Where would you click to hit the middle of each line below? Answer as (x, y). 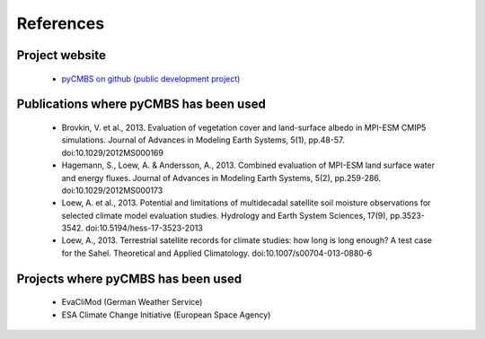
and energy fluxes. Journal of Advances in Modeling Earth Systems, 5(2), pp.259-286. (221, 178)
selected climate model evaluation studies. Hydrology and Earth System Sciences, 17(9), (225, 215)
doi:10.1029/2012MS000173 (112, 190)
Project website (62, 55)
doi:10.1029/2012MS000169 (112, 152)
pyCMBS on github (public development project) (151, 78)
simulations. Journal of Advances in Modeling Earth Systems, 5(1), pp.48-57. (203, 140)
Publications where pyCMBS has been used (141, 104)
